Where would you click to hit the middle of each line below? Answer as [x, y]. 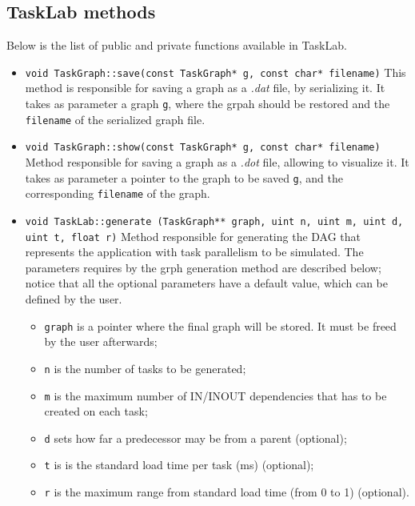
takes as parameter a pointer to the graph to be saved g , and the [184, 177]
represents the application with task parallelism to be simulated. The [194, 252]
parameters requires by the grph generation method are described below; [203, 267]
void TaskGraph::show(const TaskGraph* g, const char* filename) [203, 148]
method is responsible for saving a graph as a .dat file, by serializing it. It [205, 88]
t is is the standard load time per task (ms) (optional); [179, 465]
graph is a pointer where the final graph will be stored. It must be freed [220, 325]
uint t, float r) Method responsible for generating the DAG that [193, 236]
